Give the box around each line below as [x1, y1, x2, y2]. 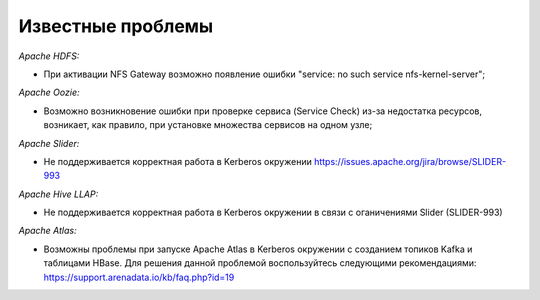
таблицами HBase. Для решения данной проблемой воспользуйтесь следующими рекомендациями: [43, 257, 477, 269]
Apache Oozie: [18, 86, 80, 99]
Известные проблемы [18, 15, 214, 37]
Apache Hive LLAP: [18, 188, 99, 200]
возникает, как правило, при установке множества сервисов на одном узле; [43, 119, 373, 131]
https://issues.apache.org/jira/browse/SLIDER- [313, 155, 507, 167]
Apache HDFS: [18, 50, 80, 62]
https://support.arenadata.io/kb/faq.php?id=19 [43, 271, 235, 283]
